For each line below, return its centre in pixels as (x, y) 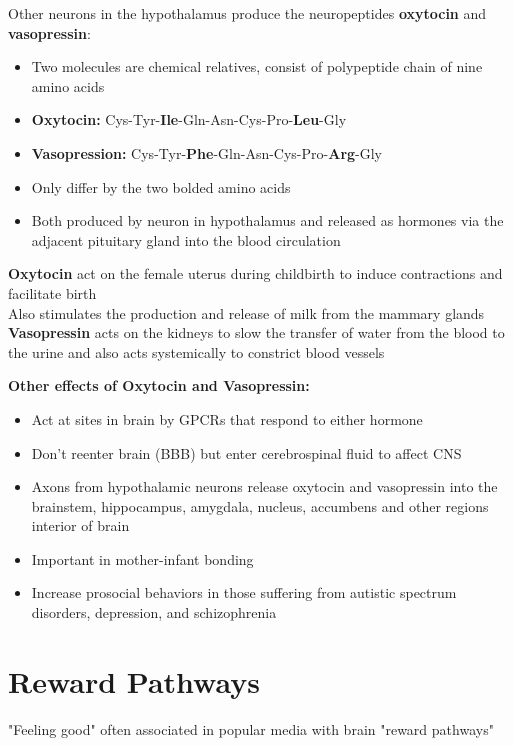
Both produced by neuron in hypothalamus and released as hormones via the (267, 220)
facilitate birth (52, 292)
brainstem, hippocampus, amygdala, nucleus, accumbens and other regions (260, 505)
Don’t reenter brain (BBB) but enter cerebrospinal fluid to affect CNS (246, 452)
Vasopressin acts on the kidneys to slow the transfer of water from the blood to (256, 332)
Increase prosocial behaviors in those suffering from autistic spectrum (244, 592)
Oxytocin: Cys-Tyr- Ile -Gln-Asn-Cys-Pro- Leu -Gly (189, 119)
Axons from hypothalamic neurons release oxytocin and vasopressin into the (264, 486)
